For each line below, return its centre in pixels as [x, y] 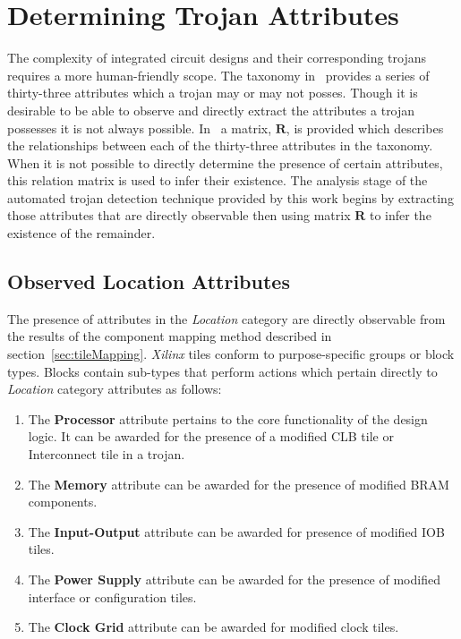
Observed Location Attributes [149, 281]
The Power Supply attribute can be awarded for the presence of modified [234, 579]
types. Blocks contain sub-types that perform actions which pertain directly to [222, 371]
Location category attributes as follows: [115, 389]
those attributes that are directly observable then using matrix [179, 215]
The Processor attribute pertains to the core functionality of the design [228, 418]
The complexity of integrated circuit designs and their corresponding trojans [217, 58]
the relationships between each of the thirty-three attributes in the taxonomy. [220, 145]
